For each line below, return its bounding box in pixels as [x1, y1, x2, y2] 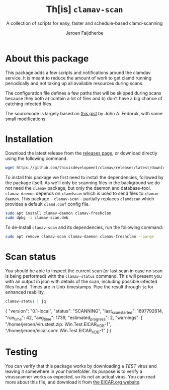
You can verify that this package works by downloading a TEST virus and [5, 363, 157, 369]
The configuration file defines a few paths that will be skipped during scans [5, 90, 162, 96]
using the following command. [5, 155, 68, 162]
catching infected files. [5, 101, 53, 107]
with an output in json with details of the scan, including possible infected [5, 278, 157, 285]
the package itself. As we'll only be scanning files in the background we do [5, 180, 160, 186]
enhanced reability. [5, 289, 45, 295]
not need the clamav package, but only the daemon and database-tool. [5, 185, 151, 191]
